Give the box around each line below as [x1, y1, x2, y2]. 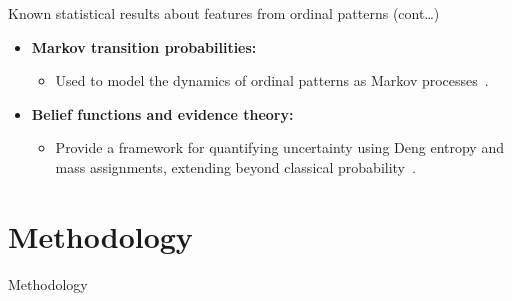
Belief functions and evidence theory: [31, 103, 294, 124]
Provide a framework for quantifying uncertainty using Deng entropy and [55, 137, 504, 158]
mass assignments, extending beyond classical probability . [55, 156, 416, 177]
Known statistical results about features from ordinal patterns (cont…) [8, 3, 440, 23]
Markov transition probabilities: [31, 36, 257, 57]
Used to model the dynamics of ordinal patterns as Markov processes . [55, 70, 489, 91]
